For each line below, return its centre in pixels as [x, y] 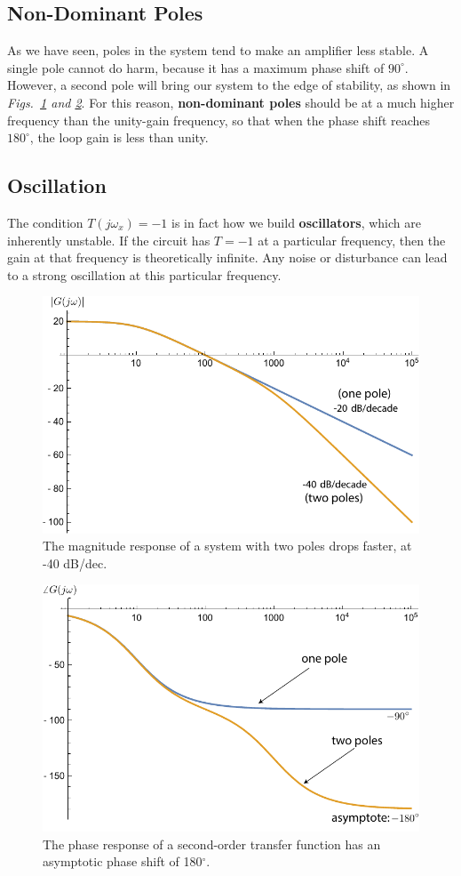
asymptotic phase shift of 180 [123, 861]
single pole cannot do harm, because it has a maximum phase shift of [196, 67]
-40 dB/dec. [75, 563]
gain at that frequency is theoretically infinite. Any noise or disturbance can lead [227, 257]
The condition [45, 222]
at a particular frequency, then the [352, 240]
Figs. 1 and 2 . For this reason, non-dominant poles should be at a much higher [231, 102]
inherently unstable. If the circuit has [109, 240]
